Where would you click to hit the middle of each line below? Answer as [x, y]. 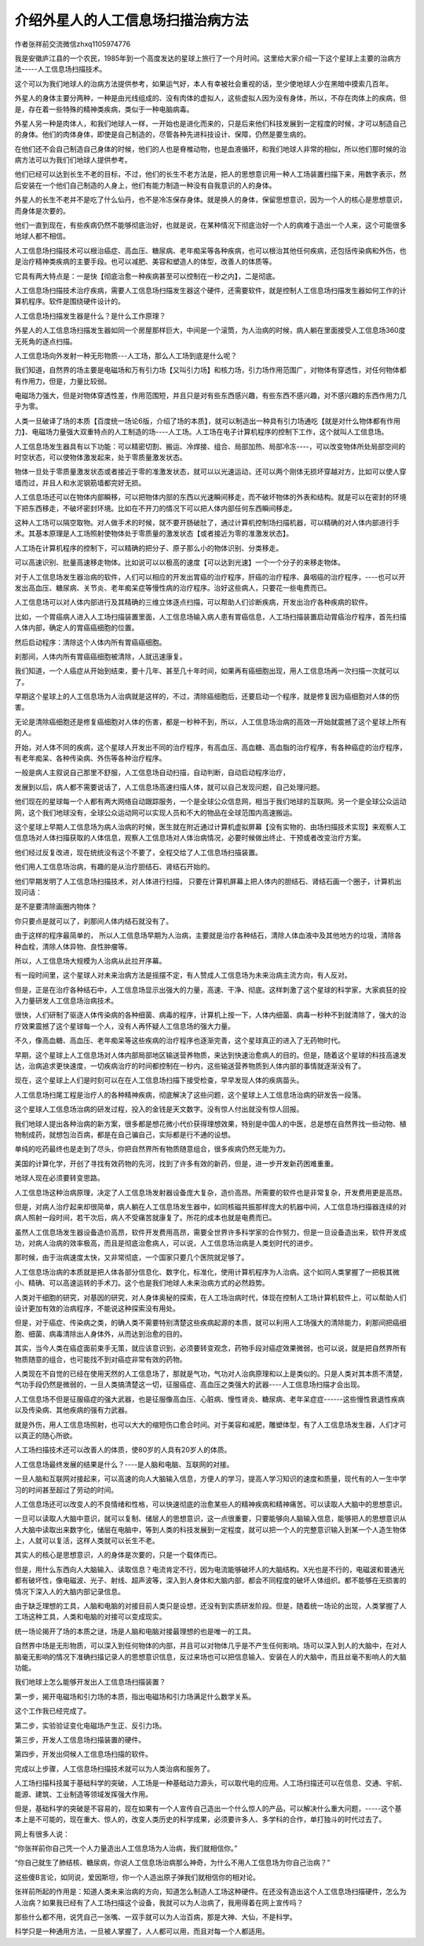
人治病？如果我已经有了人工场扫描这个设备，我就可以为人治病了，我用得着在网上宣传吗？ [159, 1902]
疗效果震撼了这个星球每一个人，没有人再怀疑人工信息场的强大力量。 [124, 1026]
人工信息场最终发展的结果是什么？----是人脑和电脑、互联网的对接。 [124, 1464]
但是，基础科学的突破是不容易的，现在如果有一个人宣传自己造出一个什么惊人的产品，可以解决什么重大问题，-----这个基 [208, 1808]
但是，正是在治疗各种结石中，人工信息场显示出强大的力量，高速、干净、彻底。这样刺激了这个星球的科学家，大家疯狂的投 [210, 989]
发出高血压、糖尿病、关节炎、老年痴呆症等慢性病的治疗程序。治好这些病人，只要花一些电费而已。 [173, 587]
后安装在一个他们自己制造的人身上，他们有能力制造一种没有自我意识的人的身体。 [145, 185]
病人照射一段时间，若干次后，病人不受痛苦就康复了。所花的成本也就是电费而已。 [145, 1218]
